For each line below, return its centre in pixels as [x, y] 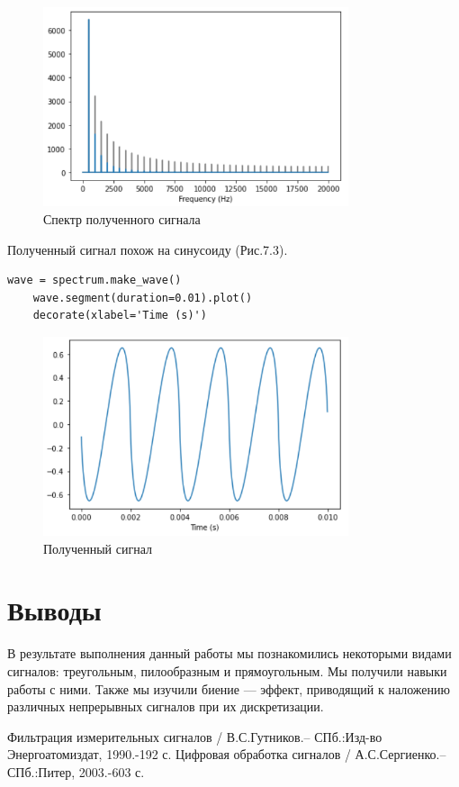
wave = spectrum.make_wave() [94, 280]
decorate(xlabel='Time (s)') [120, 316]
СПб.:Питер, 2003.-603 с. [76, 771]
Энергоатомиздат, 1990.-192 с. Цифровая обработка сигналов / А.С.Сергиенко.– [227, 754]
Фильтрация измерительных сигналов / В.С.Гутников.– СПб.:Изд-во [195, 736]
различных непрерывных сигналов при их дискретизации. [166, 706]
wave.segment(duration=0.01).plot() [143, 298]
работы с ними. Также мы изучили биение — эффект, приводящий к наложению [229, 688]
